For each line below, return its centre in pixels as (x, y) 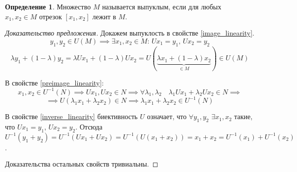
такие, (243, 116)
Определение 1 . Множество (48, 6)
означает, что (167, 116)
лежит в (104, 16)
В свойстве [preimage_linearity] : (55, 82)
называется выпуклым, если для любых (162, 6)
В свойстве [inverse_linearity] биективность (71, 116)
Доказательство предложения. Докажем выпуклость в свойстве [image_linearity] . (130, 33)
